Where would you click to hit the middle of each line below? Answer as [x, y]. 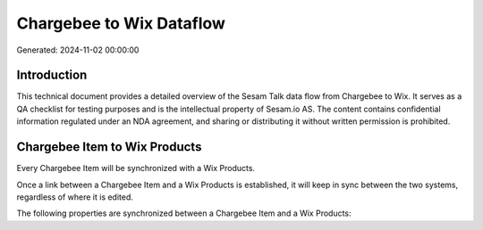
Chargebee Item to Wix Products [109, 147]
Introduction [52, 75]
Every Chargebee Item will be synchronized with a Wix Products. [136, 168]
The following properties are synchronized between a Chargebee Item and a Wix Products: [184, 213]
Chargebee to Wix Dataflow [121, 23]
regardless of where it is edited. [75, 197]
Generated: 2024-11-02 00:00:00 [78, 50]
